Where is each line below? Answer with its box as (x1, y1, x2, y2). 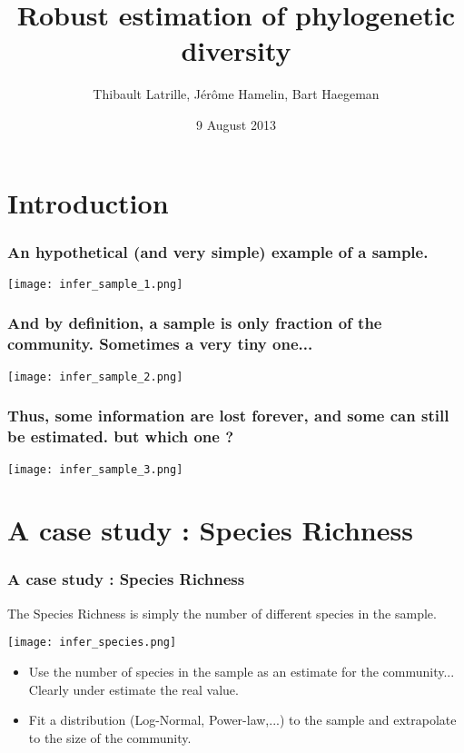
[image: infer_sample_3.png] (7, 462, 183, 476)
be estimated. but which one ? (7, 425, 234, 448)
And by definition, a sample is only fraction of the (7, 312, 382, 334)
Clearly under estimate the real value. (28, 679, 239, 699)
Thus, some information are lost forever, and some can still (7, 404, 449, 427)
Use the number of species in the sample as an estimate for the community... (28, 662, 455, 680)
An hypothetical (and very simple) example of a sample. (7, 240, 429, 263)
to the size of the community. (28, 728, 192, 747)
